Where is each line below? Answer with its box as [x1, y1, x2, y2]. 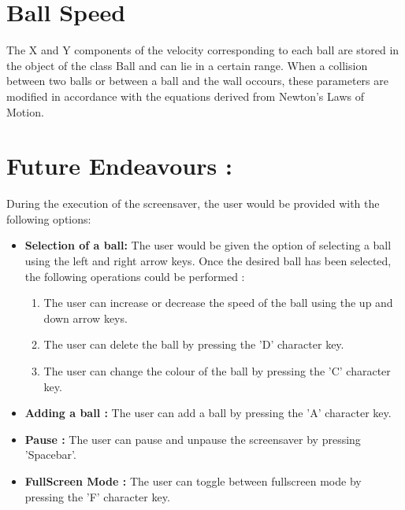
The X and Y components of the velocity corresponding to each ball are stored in [6, 42, 399, 58]
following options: [6, 210, 91, 227]
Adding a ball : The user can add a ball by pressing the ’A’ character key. [24, 405, 392, 421]
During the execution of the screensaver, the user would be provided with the [6, 195, 380, 212]
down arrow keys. [43, 309, 128, 326]
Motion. [6, 103, 44, 120]
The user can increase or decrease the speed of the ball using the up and [43, 294, 393, 311]
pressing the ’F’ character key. [24, 488, 170, 504]
